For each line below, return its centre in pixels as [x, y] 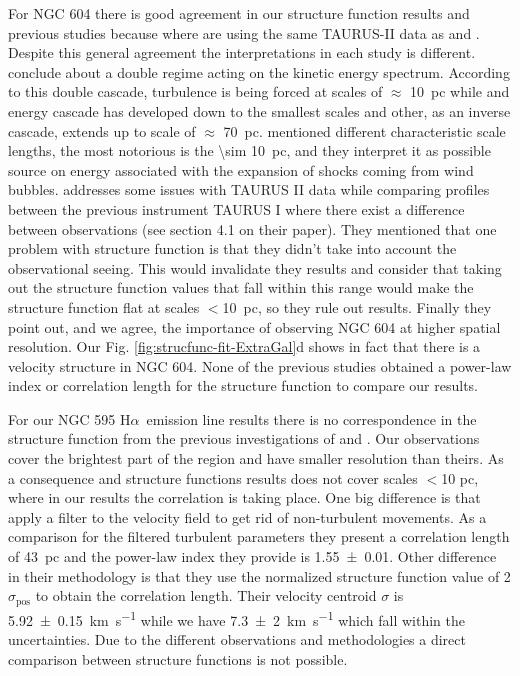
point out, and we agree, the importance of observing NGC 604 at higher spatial [254, 326]
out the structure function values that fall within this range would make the [241, 287]
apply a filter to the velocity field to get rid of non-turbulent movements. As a [247, 516]
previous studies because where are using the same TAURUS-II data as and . [244, 32]
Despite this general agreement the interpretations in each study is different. [242, 52]
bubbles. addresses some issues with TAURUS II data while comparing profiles [249, 189]
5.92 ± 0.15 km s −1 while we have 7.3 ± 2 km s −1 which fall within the [236, 618]
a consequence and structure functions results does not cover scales [213, 477]
